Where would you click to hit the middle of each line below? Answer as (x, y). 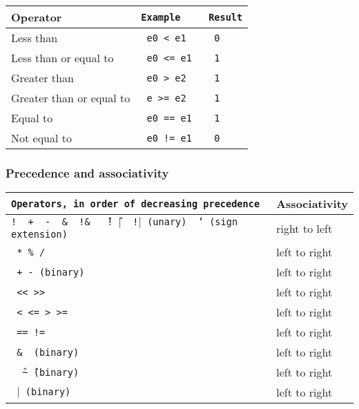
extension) (39, 235)
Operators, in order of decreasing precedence (136, 203)
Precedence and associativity (87, 172)
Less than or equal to (62, 58)
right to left (304, 228)
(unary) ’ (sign (193, 222)
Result (226, 17)
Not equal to (42, 138)
